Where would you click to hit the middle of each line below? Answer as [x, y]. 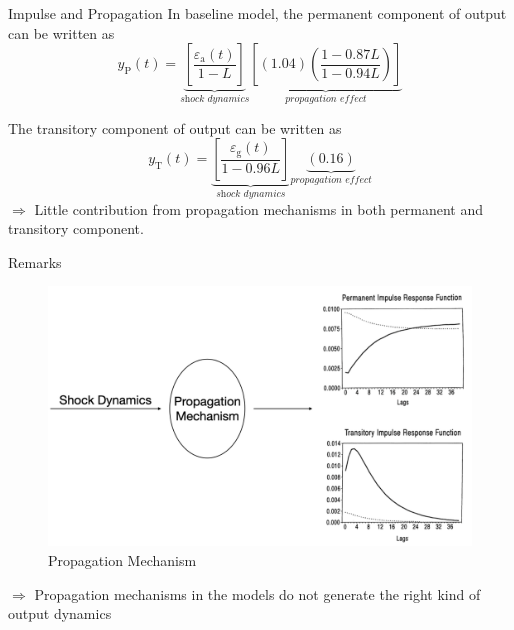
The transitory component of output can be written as [175, 127]
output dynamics [60, 613]
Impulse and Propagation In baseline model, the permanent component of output [257, 13]
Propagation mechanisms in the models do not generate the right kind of [257, 593]
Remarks [35, 261]
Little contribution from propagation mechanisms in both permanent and [258, 208]
